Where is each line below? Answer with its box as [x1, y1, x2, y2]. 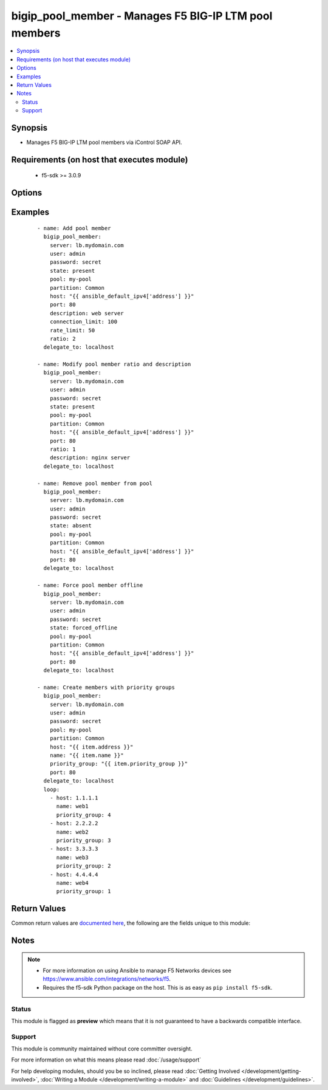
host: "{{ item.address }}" [49, 743, 134, 750]
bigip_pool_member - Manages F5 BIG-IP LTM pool [11, 9, 273, 22]
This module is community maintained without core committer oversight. [11, 1045, 193, 1052]
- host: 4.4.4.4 [49, 871, 98, 878]
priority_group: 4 [56, 811, 111, 818]
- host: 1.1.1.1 [49, 794, 98, 801]
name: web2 [56, 828, 89, 835]
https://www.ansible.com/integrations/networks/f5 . [43, 975, 171, 982]
